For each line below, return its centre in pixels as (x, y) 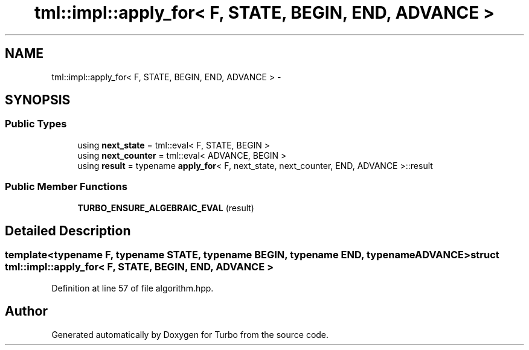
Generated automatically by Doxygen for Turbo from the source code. (190, 334)
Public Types (36, 124)
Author (26, 311)
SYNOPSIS (38, 100)
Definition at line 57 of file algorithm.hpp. (133, 288)
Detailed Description (68, 231)
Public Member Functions (66, 187)
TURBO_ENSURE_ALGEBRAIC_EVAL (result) (166, 208)
